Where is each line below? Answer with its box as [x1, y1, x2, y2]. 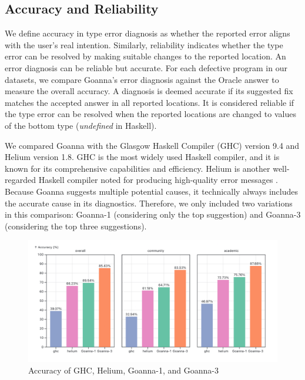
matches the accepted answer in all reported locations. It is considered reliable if [5, 96, 294, 108]
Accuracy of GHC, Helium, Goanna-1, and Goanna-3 [28, 364, 219, 376]
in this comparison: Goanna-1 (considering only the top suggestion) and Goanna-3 [5, 208, 301, 221]
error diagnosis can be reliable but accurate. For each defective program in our [5, 61, 287, 74]
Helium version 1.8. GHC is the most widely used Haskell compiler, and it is [5, 151, 280, 163]
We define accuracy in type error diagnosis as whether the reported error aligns [5, 27, 290, 39]
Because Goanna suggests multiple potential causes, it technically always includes [5, 185, 299, 197]
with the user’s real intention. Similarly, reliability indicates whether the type [5, 38, 283, 51]
